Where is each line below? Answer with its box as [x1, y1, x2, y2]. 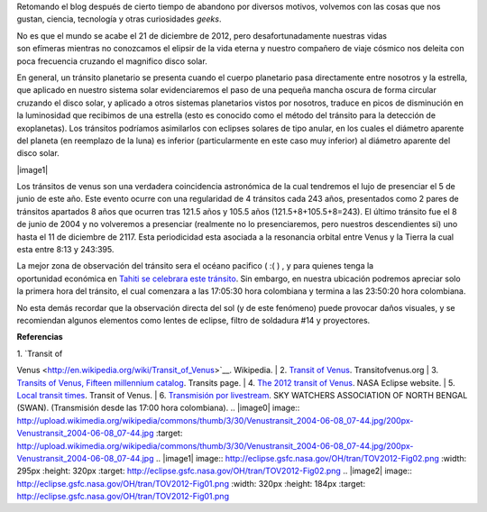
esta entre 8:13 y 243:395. [16, 244, 115, 255]
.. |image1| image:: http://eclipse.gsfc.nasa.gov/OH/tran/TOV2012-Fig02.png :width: [155, 453, 467, 463]
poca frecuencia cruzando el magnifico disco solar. [16, 55, 207, 67]
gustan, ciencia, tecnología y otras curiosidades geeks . [16, 14, 222, 24]
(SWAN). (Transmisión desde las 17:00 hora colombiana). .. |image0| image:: [16, 402, 300, 414]
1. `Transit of [16, 348, 63, 359]
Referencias [16, 332, 63, 343]
